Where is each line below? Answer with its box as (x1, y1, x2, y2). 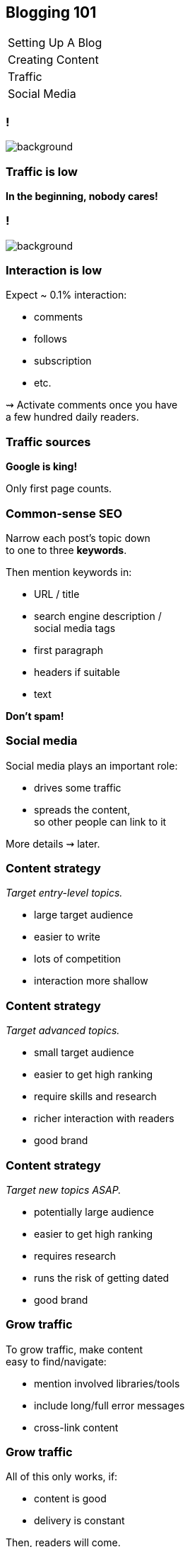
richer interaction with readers (34, 1112, 174, 1125)
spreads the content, (34, 803, 131, 816)
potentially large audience (34, 1205, 155, 1218)
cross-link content (34, 1421, 119, 1434)
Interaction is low (6, 263, 102, 278)
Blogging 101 (6, 4, 97, 21)
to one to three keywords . (6, 543, 127, 556)
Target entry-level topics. (6, 887, 123, 899)
